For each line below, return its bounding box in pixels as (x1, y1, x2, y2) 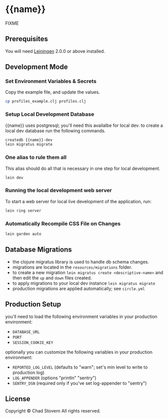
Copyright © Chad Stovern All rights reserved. (5, 408, 101, 414)
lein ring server (5, 208, 42, 213)
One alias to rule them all (5, 154, 67, 161)
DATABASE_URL (12, 329, 40, 334)
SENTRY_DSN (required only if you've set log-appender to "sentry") (12, 380, 147, 386)
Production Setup (5, 300, 61, 309)
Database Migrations (5, 245, 72, 254)
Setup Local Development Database (5, 111, 94, 118)
